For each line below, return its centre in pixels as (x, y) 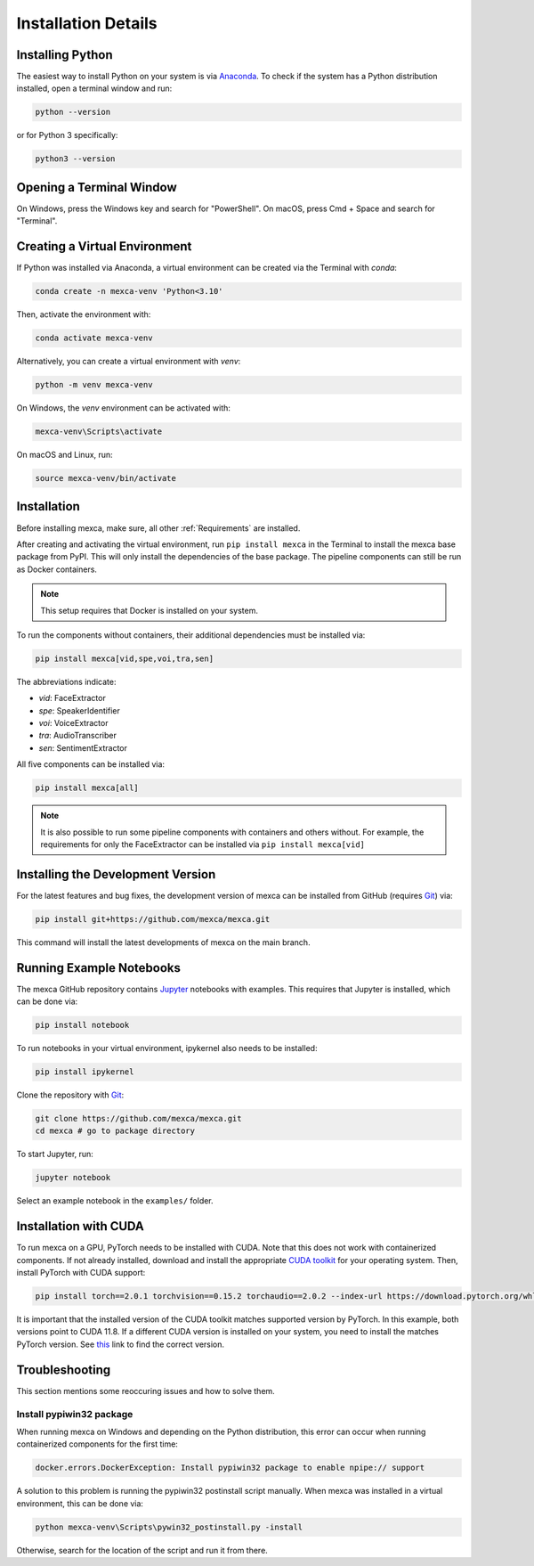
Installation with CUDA (80, 1226)
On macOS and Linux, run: (65, 455)
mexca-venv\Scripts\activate (99, 432)
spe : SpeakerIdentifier (79, 710)
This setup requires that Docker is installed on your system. (149, 610)
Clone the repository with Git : (70, 1095)
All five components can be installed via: (90, 764)
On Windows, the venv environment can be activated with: (124, 408)
